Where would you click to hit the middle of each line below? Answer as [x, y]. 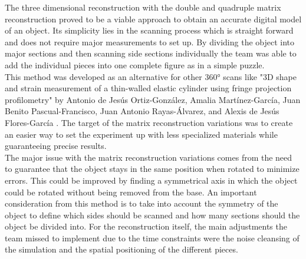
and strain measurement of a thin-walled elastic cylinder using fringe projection [148, 88]
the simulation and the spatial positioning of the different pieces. [121, 249]
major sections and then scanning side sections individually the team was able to [151, 53]
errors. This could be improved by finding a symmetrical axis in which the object [151, 180]
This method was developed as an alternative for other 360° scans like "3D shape [151, 76]
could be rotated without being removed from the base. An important [131, 192]
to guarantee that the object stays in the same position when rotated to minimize [152, 169]
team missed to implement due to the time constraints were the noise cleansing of [152, 238]
